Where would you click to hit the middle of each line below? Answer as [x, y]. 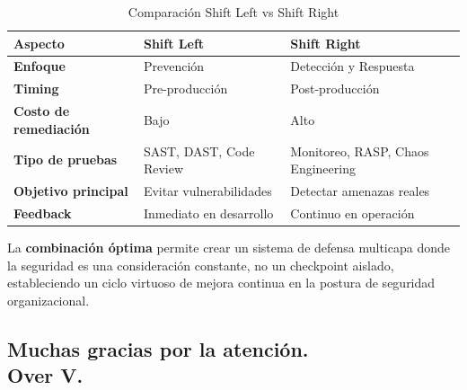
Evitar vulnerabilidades [207, 191]
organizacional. [48, 300]
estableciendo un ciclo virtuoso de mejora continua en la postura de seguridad [221, 283]
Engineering [323, 168]
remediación [52, 128]
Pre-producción [185, 89]
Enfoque [40, 66]
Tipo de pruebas [66, 160]
